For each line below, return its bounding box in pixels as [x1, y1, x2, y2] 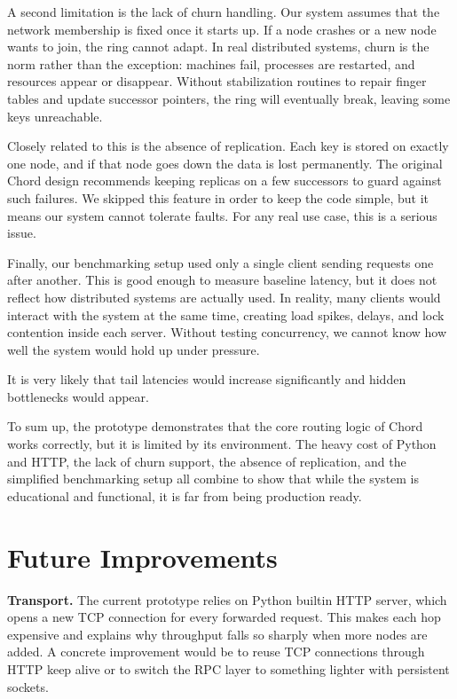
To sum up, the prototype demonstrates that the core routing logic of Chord [7, 417, 423, 436]
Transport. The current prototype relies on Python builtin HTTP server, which [7, 590, 447, 609]
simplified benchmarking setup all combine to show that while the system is [7, 469, 420, 488]
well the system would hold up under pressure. [7, 340, 260, 358]
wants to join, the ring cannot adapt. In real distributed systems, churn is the [7, 37, 429, 56]
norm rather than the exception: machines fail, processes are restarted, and [7, 54, 415, 73]
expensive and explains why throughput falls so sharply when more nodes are [7, 624, 428, 643]
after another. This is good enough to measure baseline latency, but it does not [7, 271, 437, 289]
